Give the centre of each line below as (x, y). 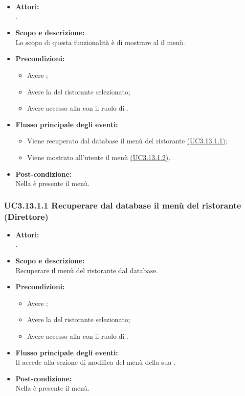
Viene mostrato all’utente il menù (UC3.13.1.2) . (99, 157)
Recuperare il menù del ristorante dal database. (87, 270)
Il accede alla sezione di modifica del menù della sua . (95, 362)
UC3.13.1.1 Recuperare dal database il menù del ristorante (122, 205)
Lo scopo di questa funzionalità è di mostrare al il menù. (100, 42)
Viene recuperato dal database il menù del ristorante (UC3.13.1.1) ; (127, 141)
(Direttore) (26, 216)
